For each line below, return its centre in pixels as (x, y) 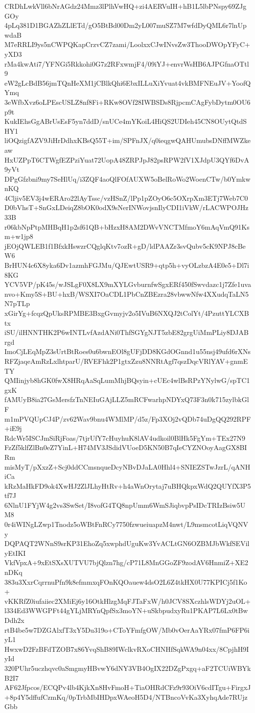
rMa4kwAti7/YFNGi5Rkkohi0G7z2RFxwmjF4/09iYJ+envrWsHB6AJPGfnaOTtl (127, 63)
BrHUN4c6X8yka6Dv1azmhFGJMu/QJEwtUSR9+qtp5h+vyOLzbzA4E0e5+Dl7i (127, 265)
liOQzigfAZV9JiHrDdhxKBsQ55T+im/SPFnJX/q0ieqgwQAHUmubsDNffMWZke (127, 140)
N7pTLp (17, 303)
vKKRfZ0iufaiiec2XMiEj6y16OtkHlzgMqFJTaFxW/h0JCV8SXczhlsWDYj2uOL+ (128, 601)
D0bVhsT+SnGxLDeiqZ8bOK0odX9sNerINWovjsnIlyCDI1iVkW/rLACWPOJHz (127, 207)
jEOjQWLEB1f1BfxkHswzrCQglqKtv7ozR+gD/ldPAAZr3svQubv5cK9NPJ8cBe (125, 246)
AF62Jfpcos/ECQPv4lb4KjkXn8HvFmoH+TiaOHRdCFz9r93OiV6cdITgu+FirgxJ (128, 687)
